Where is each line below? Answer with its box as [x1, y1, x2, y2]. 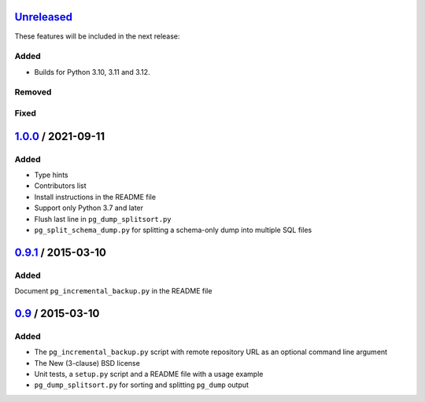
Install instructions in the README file [34, 192, 157, 201]
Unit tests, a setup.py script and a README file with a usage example [34, 369, 264, 378]
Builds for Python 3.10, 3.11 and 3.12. [34, 67, 150, 76]
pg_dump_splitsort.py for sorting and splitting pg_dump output [34, 380, 249, 389]
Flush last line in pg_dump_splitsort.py [34, 214, 172, 223]
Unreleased [14, 10, 73, 24]
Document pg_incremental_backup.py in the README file [14, 286, 213, 296]
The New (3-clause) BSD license [34, 358, 141, 367]
